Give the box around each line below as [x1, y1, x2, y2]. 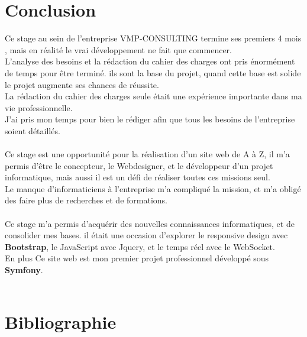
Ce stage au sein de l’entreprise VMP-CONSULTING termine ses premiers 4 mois [5, 32, 302, 44]
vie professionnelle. [5, 101, 73, 114]
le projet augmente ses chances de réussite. [5, 78, 159, 90]
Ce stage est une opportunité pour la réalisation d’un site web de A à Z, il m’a [5, 148, 290, 160]
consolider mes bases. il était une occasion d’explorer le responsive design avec [5, 229, 288, 241]
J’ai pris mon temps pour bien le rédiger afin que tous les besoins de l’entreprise [5, 113, 295, 125]
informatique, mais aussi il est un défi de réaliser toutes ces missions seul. [5, 171, 270, 183]
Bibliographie [5, 310, 117, 334]
